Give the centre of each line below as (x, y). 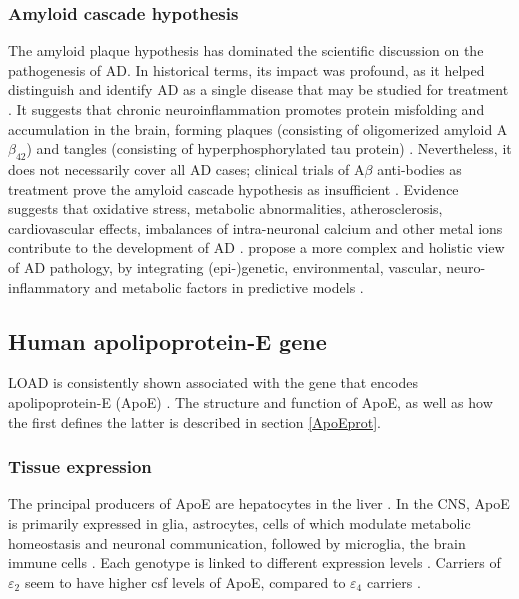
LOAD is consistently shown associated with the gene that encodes (213, 382)
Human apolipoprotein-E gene (167, 340)
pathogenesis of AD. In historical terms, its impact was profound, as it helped (246, 69)
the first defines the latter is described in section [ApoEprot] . (194, 421)
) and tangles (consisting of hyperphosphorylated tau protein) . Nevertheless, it (269, 148)
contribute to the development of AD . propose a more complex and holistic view (256, 247)
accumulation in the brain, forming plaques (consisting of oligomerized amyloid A (258, 128)
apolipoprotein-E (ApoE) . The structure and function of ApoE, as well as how (250, 401)
